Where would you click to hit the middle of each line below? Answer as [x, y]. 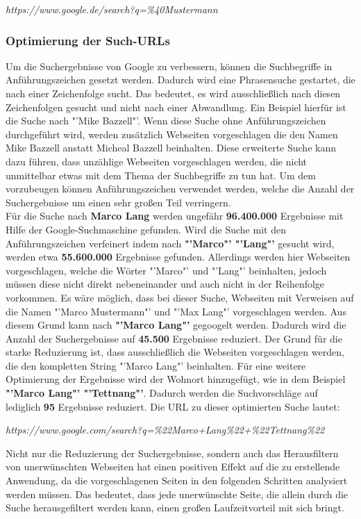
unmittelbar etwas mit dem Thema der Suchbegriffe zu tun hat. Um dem [161, 175]
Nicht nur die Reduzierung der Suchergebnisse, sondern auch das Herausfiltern [172, 453]
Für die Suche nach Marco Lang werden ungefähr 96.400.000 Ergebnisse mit [175, 216]
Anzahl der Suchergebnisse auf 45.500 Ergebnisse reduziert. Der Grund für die [174, 338]
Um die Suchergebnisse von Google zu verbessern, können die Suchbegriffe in [169, 66]
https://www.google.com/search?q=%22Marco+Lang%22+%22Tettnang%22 [165, 430]
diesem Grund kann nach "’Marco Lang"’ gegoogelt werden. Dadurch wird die [176, 325]
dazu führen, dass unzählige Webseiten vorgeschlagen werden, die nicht [157, 161]
